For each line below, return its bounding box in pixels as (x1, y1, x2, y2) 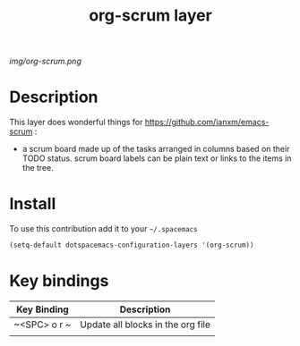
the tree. (21, 163, 54, 173)
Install (9, 194, 56, 215)
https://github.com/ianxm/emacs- (144, 117, 270, 128)
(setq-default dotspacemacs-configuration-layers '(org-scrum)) (9, 241, 254, 250)
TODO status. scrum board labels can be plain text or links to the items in (21, 153, 293, 164)
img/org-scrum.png (9, 55, 82, 67)
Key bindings (9, 271, 109, 291)
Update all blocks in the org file (80, 318, 210, 331)
